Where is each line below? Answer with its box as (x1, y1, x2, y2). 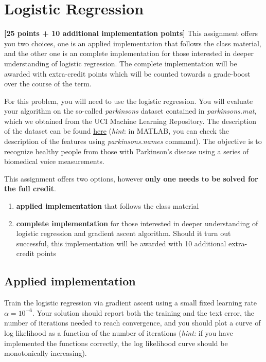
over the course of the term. (4, 78, 92, 89)
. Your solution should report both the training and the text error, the (32, 307, 254, 318)
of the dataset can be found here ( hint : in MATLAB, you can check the (4, 125, 229, 136)
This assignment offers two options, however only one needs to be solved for (4, 173, 258, 184)
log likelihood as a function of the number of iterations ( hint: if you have (4, 327, 233, 338)
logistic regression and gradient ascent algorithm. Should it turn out (16, 228, 231, 239)
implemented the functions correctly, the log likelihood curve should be (4, 337, 228, 348)
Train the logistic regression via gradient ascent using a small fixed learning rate (4, 297, 257, 308)
